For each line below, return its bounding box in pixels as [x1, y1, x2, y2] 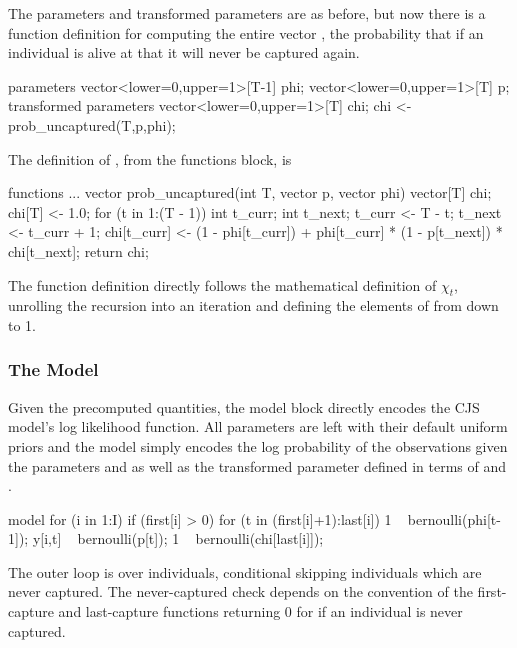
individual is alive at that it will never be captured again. [8, 42, 360, 63]
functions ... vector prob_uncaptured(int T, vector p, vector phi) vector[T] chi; [8, 182, 492, 203]
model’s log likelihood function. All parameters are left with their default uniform [8, 416, 508, 437]
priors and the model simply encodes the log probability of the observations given [8, 435, 508, 456]
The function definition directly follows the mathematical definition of [8, 274, 437, 295]
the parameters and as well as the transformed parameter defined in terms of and [8, 455, 507, 476]
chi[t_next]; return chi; [8, 240, 149, 261]
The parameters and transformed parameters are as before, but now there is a [8, 3, 486, 23]
